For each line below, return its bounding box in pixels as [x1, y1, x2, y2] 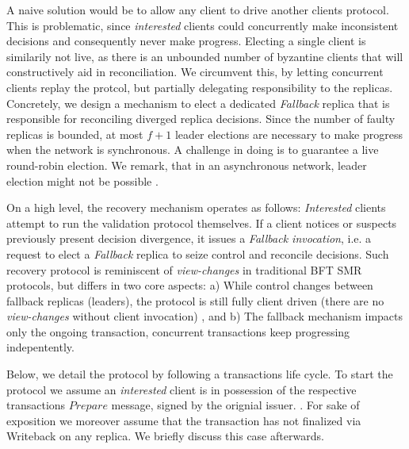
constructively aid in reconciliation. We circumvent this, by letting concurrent [6, 63, 384, 80]
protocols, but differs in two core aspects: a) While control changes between [6, 277, 373, 294]
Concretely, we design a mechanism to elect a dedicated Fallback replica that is [6, 94, 390, 111]
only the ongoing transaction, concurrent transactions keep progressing [6, 323, 350, 340]
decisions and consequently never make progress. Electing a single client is [6, 33, 366, 49]
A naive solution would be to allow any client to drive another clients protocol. [6, 2, 389, 17]
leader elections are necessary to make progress [174, 125, 403, 142]
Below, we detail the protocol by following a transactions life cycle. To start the [6, 366, 393, 382]
